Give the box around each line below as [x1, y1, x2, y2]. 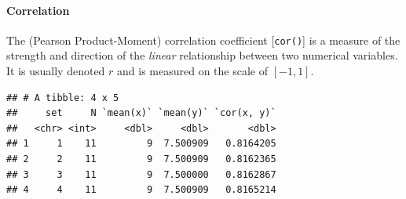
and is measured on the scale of [117, 63, 269, 79]
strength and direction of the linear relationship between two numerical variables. [6, 47, 398, 63]
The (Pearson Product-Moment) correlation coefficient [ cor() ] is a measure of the [6, 31, 401, 48]
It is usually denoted [6, 63, 105, 79]
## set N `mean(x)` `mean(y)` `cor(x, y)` [6, 107, 276, 119]
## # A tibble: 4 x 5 [6, 92, 119, 103]
